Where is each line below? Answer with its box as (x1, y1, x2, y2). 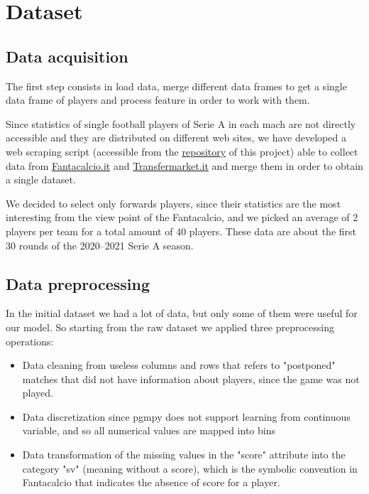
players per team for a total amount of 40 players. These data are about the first (6, 223, 357, 238)
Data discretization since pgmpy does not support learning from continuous (22, 409, 351, 424)
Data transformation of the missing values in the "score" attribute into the (22, 447, 346, 462)
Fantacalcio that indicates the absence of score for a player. (22, 475, 280, 490)
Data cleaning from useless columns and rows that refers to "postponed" (22, 358, 336, 372)
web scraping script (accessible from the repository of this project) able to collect (6, 144, 358, 159)
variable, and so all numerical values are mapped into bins (22, 423, 275, 438)
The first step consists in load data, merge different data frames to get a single (6, 78, 347, 93)
